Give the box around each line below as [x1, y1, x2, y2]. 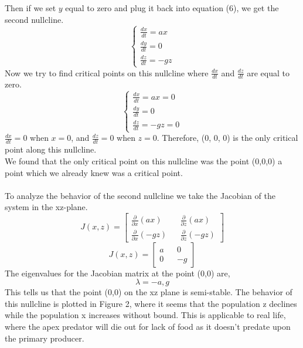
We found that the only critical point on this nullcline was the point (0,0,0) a [5, 154, 282, 167]
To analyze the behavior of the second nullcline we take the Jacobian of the [5, 189, 275, 201]
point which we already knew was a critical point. [5, 166, 183, 178]
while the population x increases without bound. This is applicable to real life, [5, 309, 286, 321]
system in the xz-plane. [5, 201, 88, 213]
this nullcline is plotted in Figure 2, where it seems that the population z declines [5, 297, 297, 309]
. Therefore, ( [156, 131, 205, 144]
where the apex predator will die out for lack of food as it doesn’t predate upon [5, 320, 291, 332]
